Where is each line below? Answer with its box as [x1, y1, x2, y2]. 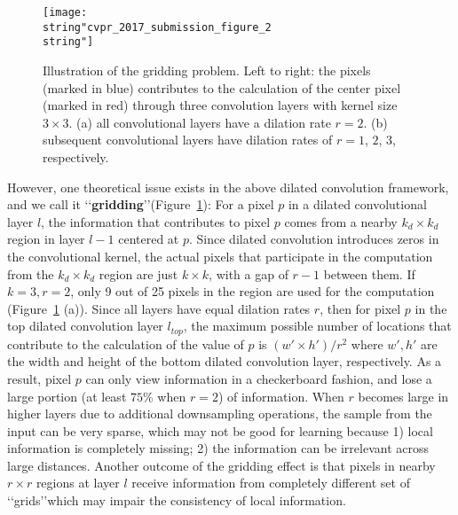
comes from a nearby [284, 212, 398, 230]
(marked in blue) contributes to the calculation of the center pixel [43, 78, 401, 97]
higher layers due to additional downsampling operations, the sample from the [7, 404, 432, 423]
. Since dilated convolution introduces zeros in [189, 230, 439, 248]
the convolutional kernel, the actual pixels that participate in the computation [7, 246, 433, 265]
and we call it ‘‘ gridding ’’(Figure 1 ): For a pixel [7, 195, 274, 214]
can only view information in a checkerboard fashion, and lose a [85, 369, 432, 387]
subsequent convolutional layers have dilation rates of [43, 130, 333, 149]
